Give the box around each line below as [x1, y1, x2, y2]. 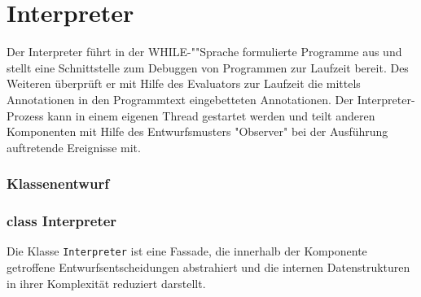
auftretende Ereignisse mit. [7, 138, 141, 155]
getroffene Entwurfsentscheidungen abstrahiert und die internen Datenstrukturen [7, 259, 410, 275]
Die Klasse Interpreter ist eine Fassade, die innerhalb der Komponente [7, 242, 367, 260]
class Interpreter [7, 211, 117, 231]
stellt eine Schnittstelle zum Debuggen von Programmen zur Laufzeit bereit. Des [7, 59, 409, 76]
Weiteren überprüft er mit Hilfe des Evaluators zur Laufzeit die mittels [7, 75, 361, 92]
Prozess [7, 107, 44, 124]
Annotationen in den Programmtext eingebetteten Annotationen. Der [7, 90, 353, 107]
